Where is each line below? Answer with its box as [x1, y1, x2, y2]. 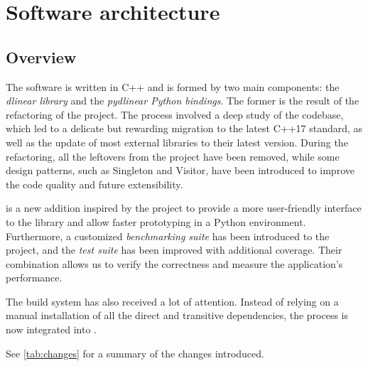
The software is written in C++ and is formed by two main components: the [6, 79, 340, 94]
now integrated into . [6, 322, 97, 337]
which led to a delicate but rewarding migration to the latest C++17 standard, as [6, 121, 363, 136]
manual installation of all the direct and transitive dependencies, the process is [6, 308, 349, 323]
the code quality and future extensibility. [6, 176, 183, 191]
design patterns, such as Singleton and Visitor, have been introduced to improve [6, 163, 355, 178]
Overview [6, 45, 77, 68]
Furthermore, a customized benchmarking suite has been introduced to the [6, 228, 330, 243]
